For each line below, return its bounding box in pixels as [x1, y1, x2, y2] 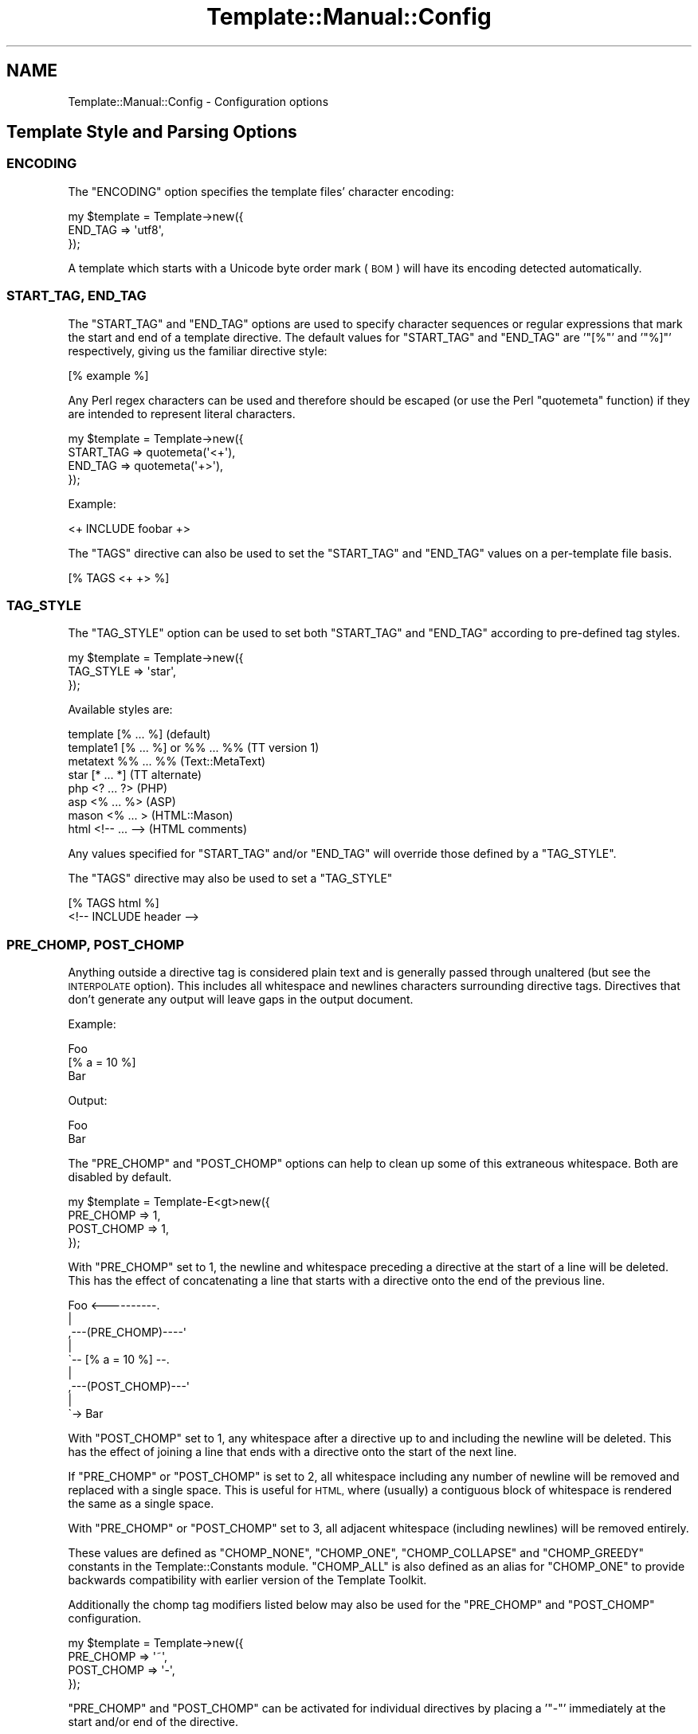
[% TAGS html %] [68, 896, 159, 910]
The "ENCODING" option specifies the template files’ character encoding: [68, 184, 454, 198]
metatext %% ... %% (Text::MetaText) [68, 754, 266, 769]
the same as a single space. [68, 1497, 214, 1511]
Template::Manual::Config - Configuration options [68, 94, 329, 108]
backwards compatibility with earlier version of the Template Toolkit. [68, 1573, 427, 1587]
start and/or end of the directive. [68, 1715, 238, 1729]
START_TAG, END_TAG [6, 288, 147, 304]
